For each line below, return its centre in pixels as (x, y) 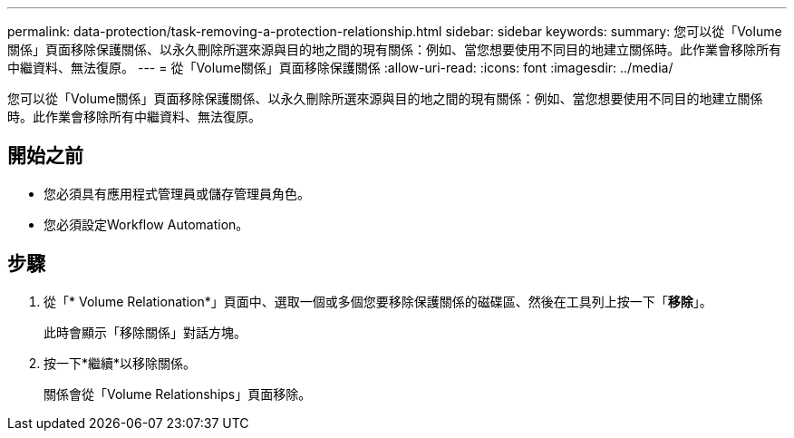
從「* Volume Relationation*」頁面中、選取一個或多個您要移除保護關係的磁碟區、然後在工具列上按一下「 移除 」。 (378, 301)
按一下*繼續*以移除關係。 (120, 363)
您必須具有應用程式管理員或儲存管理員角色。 (177, 193)
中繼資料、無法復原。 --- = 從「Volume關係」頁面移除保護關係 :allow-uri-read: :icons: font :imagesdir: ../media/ (340, 68)
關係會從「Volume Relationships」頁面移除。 (178, 394)
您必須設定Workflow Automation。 (146, 224)
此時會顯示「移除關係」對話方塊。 (145, 332)
